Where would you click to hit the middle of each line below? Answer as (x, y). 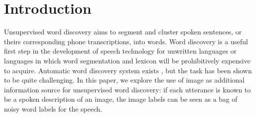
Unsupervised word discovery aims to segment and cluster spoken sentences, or (123, 32)
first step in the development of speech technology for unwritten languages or (120, 51)
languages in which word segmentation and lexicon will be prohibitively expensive (127, 60)
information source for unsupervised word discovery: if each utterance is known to (128, 89)
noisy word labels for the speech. (53, 108)
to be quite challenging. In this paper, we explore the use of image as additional (124, 80)
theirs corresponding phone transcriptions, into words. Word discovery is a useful (126, 41)
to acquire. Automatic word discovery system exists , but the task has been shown (128, 70)
